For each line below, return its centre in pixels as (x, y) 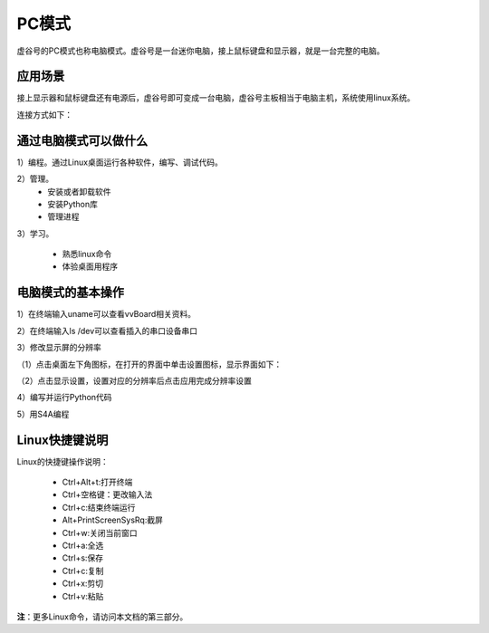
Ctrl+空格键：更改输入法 (107, 494)
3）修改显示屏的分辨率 (59, 348)
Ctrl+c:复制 (83, 571)
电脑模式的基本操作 (70, 293)
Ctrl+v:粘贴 (83, 596)
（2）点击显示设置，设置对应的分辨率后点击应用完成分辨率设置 (134, 380)
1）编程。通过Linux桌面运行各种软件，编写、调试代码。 (120, 162)
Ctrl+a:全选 (83, 545)
